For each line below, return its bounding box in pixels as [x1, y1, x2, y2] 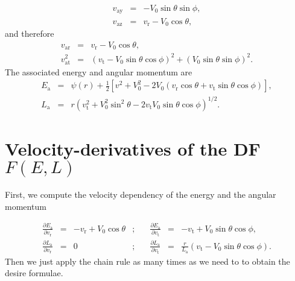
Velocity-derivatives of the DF [5, 136, 261, 161]
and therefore [5, 27, 54, 39]
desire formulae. [5, 267, 63, 279]
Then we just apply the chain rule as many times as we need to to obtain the [5, 254, 290, 267]
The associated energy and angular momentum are [5, 65, 192, 78]
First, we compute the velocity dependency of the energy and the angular [5, 188, 276, 201]
